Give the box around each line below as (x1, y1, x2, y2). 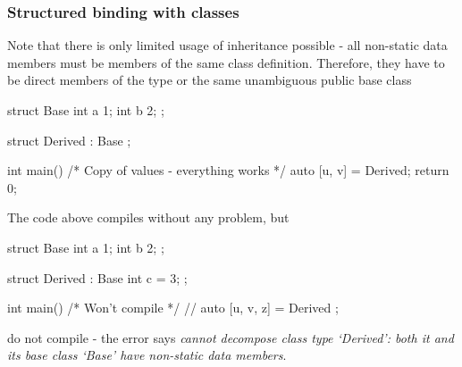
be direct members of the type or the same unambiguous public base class (7, 71, 412, 89)
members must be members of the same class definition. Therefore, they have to (7, 53, 445, 71)
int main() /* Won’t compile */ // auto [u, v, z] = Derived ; (7, 298, 339, 317)
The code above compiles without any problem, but (7, 208, 290, 227)
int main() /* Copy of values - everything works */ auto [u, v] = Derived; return (7, 161, 449, 179)
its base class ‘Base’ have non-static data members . (7, 346, 287, 364)
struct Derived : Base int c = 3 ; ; (7, 268, 188, 287)
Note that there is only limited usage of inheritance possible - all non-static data (7, 36, 448, 54)
